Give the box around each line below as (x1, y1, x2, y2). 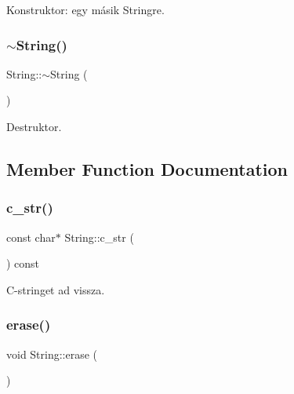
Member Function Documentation (6, 156, 289, 181)
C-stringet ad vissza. (6, 281, 105, 297)
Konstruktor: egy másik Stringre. (6, 2, 165, 17)
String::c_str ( (64, 228, 134, 245)
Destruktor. (6, 119, 62, 134)
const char (6, 228, 56, 245)
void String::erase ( (6, 345, 98, 362)
